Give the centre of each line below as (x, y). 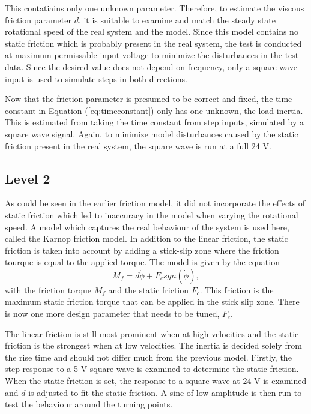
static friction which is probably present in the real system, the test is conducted (153, 43)
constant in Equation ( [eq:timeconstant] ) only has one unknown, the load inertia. (154, 110)
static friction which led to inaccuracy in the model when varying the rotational (152, 214)
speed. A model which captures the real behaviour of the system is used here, (147, 226)
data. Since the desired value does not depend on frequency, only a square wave (151, 66)
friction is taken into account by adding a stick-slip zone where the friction (142, 250)
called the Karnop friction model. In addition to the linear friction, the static (146, 238)
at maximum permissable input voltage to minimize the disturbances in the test (152, 55)
